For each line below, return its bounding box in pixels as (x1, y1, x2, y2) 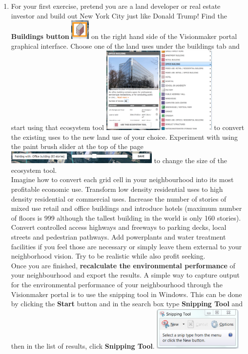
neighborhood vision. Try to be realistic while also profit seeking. (11, 251, 206, 261)
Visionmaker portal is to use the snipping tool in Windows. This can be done (11, 289, 242, 299)
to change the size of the (154, 155, 227, 166)
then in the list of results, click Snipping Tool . (11, 340, 155, 351)
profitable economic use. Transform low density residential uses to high (11, 184, 223, 194)
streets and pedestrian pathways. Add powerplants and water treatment (11, 231, 226, 242)
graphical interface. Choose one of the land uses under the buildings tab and (11, 40, 240, 51)
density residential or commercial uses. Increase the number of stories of (11, 193, 227, 204)
